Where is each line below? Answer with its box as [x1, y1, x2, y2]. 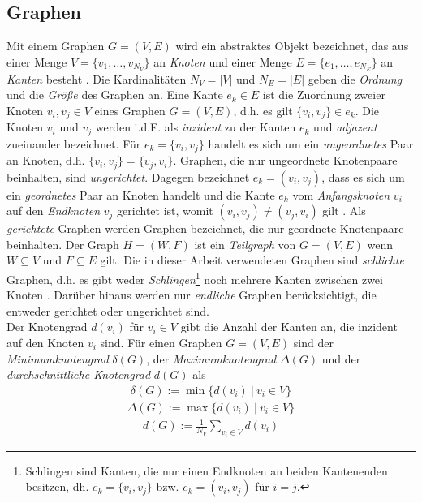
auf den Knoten [6, 334, 84, 351]
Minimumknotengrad [6, 350, 109, 367]
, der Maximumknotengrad [146, 350, 277, 367]
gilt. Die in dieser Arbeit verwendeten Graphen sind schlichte [100, 251, 404, 269]
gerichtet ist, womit [117, 202, 213, 219]
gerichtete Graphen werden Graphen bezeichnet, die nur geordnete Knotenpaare [6, 220, 404, 237]
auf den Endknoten [6, 202, 101, 219]
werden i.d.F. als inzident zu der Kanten [95, 118, 296, 135]
